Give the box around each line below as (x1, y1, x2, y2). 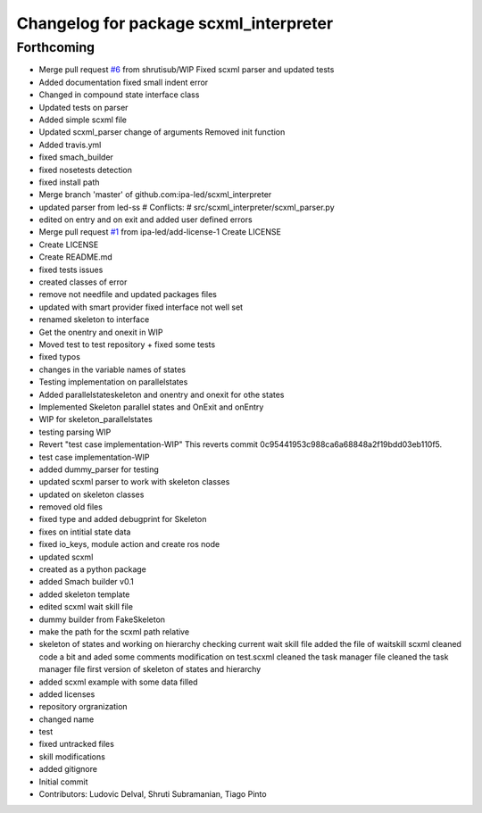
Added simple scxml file (38, 114, 128, 125)
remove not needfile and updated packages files (38, 289, 218, 300)
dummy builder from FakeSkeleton (38, 614, 165, 625)
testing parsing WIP (38, 427, 112, 437)
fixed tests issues (38, 264, 104, 275)
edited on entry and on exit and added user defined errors (38, 214, 253, 225)
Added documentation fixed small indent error (38, 77, 209, 87)
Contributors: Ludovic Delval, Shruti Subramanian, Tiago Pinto (38, 789, 267, 800)
